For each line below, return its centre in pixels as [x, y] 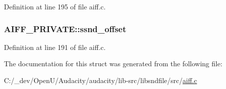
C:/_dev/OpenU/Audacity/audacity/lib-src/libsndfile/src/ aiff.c [101, 80]
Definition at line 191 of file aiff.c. [55, 47]
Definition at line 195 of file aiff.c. [55, 6]
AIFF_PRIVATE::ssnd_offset [65, 28]
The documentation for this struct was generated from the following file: [113, 64]
